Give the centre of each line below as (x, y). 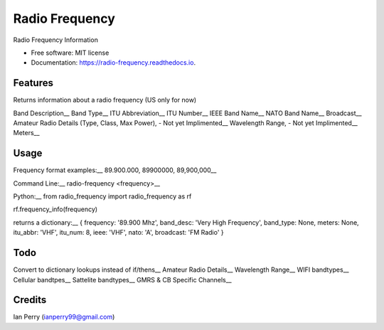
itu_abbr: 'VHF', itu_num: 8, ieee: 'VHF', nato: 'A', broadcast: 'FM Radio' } (118, 233)
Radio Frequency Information (56, 40)
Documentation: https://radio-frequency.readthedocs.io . (113, 63)
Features (33, 83)
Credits (30, 300)
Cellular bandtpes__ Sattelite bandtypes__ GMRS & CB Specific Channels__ (122, 280)
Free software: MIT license (70, 53)
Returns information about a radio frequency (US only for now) (105, 100)
